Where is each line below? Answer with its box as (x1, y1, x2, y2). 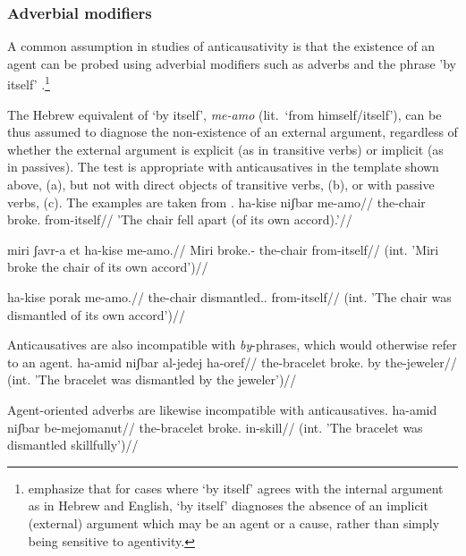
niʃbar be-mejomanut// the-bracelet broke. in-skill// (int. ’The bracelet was (7, 417, 423, 436)
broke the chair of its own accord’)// (7, 257, 208, 276)
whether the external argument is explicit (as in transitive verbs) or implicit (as (7, 139, 444, 158)
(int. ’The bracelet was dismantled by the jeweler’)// (7, 370, 297, 389)
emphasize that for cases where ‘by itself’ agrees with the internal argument (28, 478, 444, 497)
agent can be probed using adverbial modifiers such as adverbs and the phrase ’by (7, 54, 456, 72)
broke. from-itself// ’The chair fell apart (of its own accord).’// (7, 210, 352, 229)
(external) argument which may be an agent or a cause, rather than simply (28, 513, 440, 532)
